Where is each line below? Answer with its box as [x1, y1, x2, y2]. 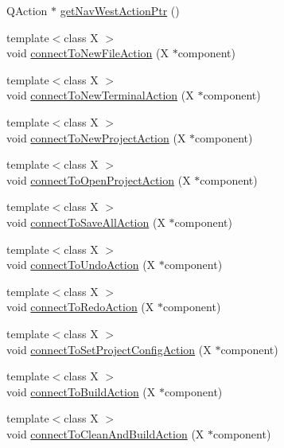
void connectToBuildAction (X [6, 383, 156, 399]
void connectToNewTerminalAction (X [6, 87, 194, 103]
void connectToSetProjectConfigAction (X [6, 341, 212, 357]
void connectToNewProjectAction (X [6, 129, 186, 146]
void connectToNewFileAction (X [6, 45, 169, 61]
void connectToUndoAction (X [6, 256, 156, 273]
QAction [6, 2, 48, 18]
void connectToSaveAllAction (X [6, 213, 165, 230]
